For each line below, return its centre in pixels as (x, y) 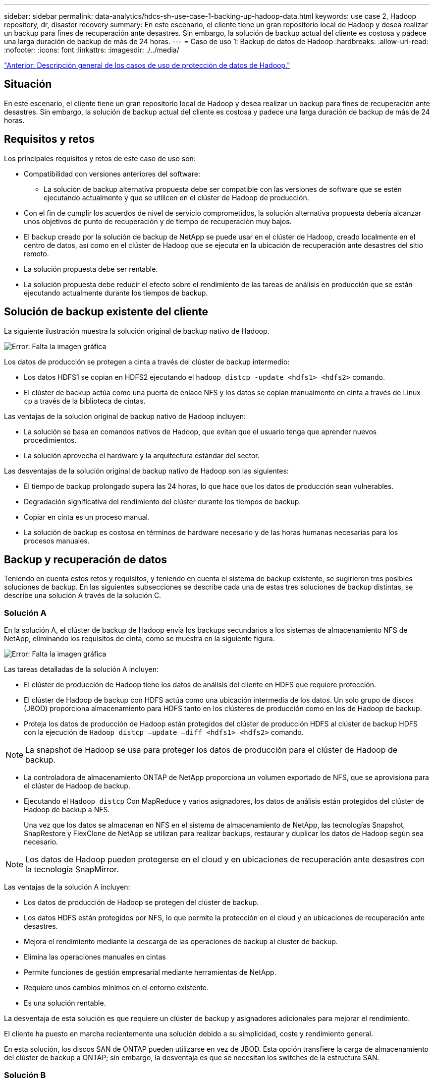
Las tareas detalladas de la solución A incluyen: (81, 669)
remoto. (36, 253)
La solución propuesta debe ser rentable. (91, 269)
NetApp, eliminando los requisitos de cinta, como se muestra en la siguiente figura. (139, 639)
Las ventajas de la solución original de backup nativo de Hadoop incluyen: (125, 416)
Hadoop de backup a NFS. (67, 810)
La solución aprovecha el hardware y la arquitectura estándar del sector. (142, 455)
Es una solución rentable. (65, 1003)
